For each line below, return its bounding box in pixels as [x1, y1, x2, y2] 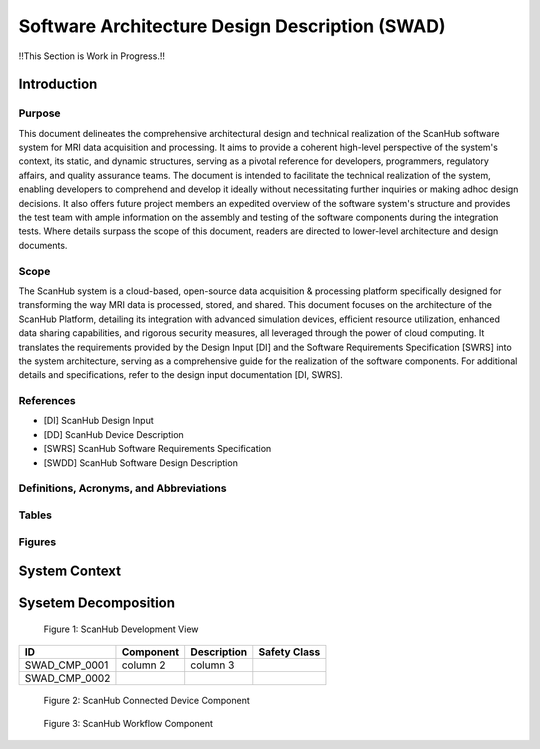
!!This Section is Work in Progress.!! [18, 50, 165, 62]
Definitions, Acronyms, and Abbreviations [18, 481, 227, 495]
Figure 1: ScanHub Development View [43, 623, 199, 635]
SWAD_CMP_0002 [24, 671, 111, 685]
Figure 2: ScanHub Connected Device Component [43, 695, 250, 707]
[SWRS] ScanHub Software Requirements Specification [43, 443, 272, 455]
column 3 [190, 658, 235, 672]
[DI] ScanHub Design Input [43, 415, 154, 427]
